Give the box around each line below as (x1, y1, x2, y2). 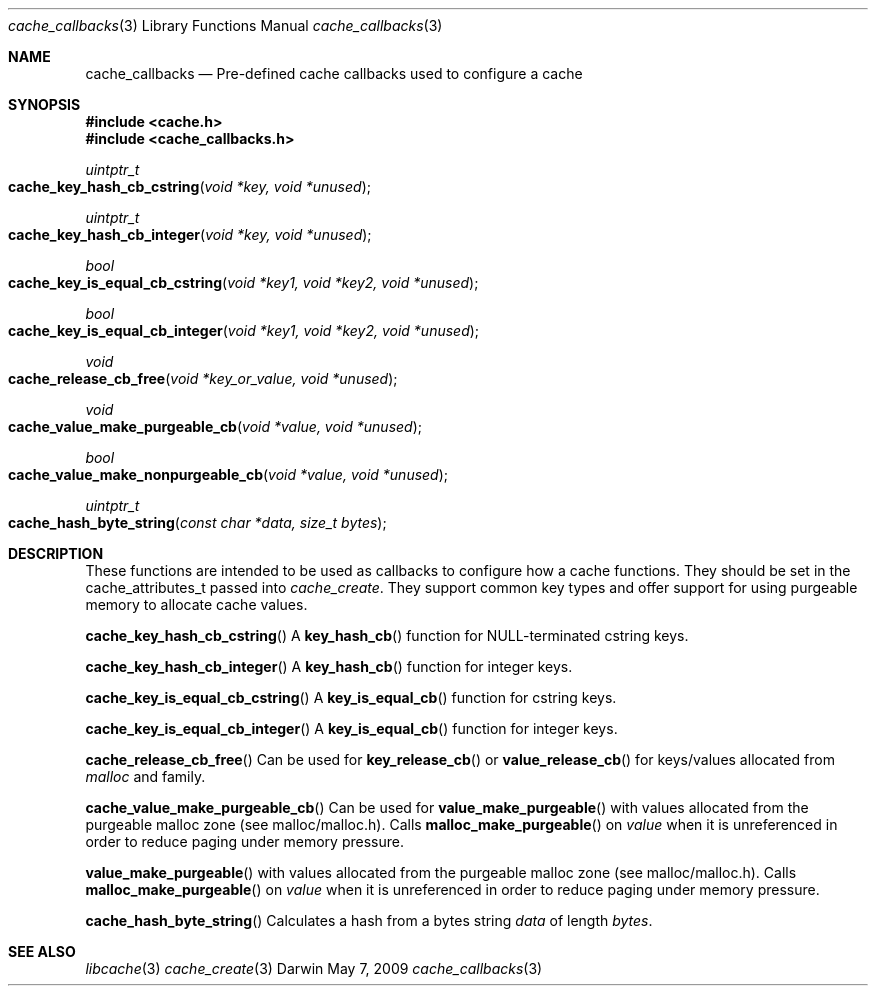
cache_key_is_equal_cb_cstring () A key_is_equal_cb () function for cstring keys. (85, 689, 617, 706)
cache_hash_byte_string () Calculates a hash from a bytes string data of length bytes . (85, 912, 653, 929)
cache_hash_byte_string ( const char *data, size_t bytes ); (8, 514, 387, 531)
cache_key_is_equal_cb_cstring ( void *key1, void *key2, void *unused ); (8, 274, 479, 291)
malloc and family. (85, 768, 206, 785)
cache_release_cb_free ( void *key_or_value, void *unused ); (8, 370, 398, 387)
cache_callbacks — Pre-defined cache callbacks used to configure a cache (85, 65, 583, 82)
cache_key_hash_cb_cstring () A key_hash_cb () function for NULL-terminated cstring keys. (85, 627, 689, 644)
